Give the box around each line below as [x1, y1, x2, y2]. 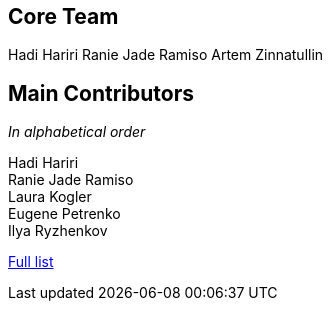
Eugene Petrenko [8, 205, 121, 223]
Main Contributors [8, 80, 194, 106]
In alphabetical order [8, 123, 146, 141]
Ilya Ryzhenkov [8, 222, 108, 240]
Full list [8, 253, 54, 271]
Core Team [8, 4, 119, 29]
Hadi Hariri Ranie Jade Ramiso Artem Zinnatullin [8, 46, 324, 64]
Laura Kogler [8, 188, 92, 206]
